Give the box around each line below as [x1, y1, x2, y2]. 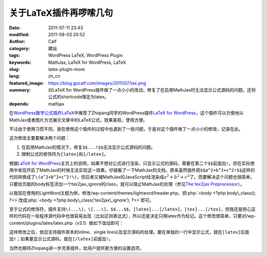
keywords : [9, 59, 32, 65]
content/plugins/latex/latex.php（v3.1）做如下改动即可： [9, 220, 124, 226]
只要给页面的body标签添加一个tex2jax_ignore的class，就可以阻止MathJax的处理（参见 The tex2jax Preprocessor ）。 [9, 181, 245, 187]
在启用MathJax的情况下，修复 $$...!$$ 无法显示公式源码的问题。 [21, 144, 156, 150]
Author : [9, 39, 26, 45]
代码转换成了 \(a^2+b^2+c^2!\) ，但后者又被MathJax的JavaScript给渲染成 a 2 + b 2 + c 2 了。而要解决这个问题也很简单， [9, 173, 255, 180]
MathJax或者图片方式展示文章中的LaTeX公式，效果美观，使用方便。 [9, 117, 148, 123]
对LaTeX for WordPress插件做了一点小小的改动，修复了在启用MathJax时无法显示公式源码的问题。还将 [48, 87, 256, 93]
